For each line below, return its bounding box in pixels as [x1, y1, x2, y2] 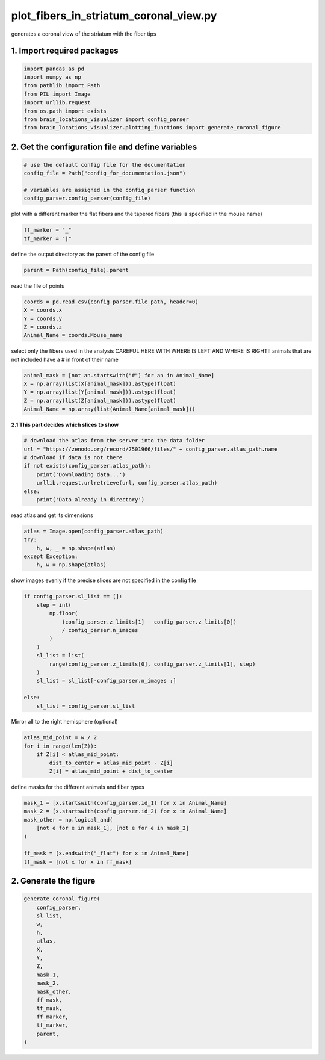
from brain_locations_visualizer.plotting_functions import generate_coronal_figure [23, 124, 281, 131]
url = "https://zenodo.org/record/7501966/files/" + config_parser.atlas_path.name [23, 445, 278, 453]
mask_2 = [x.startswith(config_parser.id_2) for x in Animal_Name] [23, 808, 227, 815]
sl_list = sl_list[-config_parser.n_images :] [36, 677, 177, 684]
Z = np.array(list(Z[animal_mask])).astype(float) [23, 397, 177, 404]
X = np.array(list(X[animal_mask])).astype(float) [23, 380, 177, 388]
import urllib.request [23, 99, 91, 106]
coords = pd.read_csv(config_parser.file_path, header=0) [23, 298, 199, 305]
